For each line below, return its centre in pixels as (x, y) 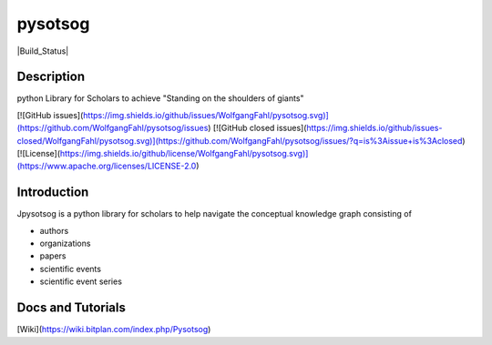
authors (54, 230)
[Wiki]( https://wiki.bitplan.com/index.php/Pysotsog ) (114, 330)
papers (53, 256)
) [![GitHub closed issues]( (257, 128)
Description (51, 77)
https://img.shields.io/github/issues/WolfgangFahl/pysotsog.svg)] (206, 115)
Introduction (53, 193)
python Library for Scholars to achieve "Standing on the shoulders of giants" (160, 98)
